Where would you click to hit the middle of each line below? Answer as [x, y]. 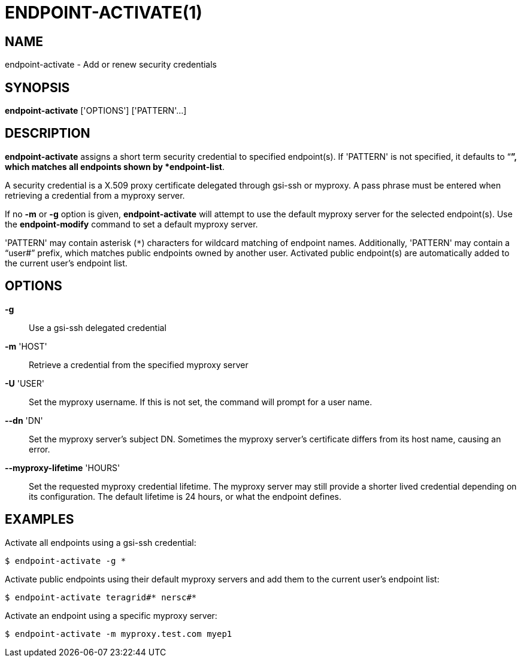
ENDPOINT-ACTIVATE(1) [104, 13]
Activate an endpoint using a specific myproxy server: [111, 615]
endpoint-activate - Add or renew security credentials [111, 65]
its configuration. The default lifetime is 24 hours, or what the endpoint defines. [185, 496]
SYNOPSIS [37, 87]
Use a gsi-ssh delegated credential [98, 327]
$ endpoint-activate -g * [66, 561]
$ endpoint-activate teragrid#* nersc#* [101, 597]
